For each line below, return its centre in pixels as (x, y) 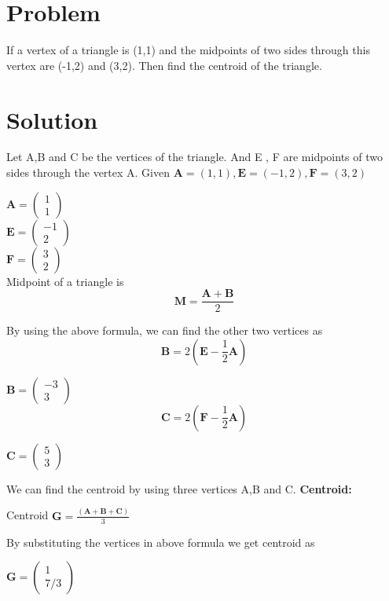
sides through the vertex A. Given (88, 172)
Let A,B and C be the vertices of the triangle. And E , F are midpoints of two (194, 157)
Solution (52, 119)
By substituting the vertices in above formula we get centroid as (161, 542)
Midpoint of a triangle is (65, 281)
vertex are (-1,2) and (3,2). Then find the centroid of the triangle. (164, 65)
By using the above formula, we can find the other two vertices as (165, 330)
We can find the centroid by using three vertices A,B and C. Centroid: (179, 488)
